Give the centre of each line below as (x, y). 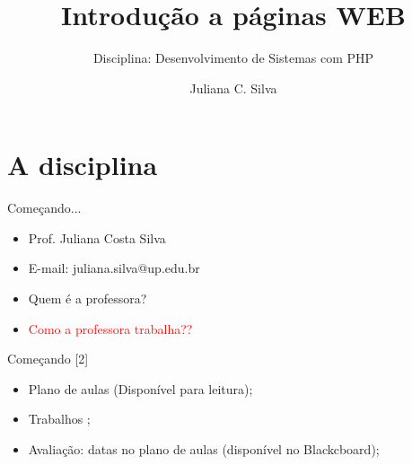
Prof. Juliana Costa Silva (97, 237)
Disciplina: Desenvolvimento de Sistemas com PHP (233, 58)
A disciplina (83, 165)
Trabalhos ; (59, 419)
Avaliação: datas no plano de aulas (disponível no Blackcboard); (204, 449)
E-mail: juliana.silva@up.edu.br (114, 268)
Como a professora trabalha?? (110, 328)
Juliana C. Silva (233, 88)
